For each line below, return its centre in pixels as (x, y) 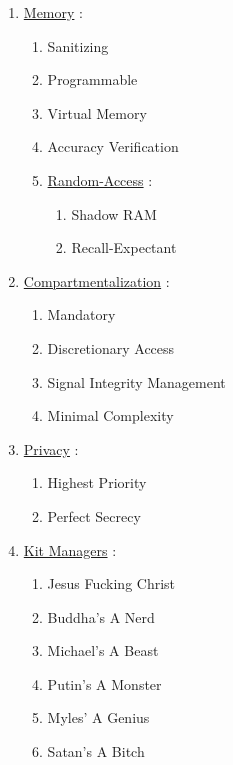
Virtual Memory (97, 112)
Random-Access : (100, 179)
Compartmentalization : (96, 280)
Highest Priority (97, 482)
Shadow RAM (114, 213)
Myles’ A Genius (98, 717)
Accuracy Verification (113, 146)
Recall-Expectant (124, 247)
